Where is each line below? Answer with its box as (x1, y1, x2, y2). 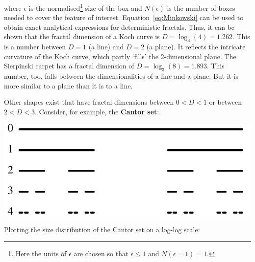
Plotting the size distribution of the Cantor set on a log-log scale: (4, 224, 200, 235)
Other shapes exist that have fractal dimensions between (4, 97, 174, 107)
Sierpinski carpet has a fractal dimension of (4, 61, 134, 71)
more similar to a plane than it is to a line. (4, 80, 133, 90)
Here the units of (15, 248, 67, 258)
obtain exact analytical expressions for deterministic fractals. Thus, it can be (4, 22, 235, 32)
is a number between (4, 42, 66, 52)
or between (209, 97, 242, 107)
